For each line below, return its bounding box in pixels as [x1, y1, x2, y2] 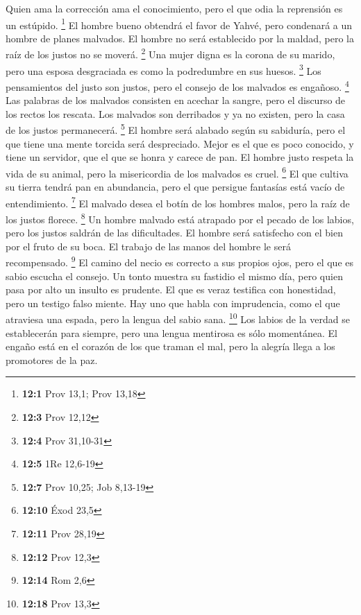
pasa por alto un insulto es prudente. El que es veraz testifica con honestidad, [6, 282, 336, 297]
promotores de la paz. [6, 352, 98, 367]
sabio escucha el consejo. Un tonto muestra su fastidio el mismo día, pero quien [6, 268, 343, 283]
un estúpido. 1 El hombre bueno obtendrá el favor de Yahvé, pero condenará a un [6, 15, 353, 32]
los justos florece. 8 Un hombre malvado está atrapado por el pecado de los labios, [6, 209, 354, 226]
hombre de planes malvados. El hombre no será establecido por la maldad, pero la [6, 31, 354, 45]
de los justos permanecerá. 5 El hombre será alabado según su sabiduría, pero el [6, 121, 346, 137]
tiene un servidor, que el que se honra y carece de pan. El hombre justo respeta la [6, 150, 354, 164]
